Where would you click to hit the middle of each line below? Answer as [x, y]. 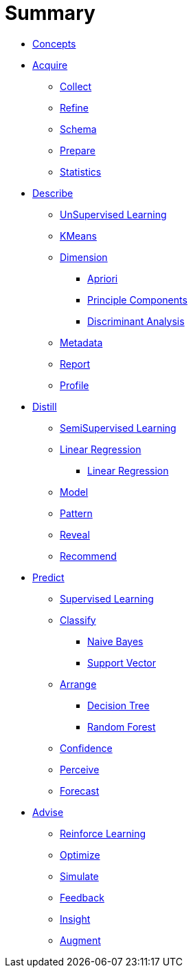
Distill [45, 406]
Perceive [80, 769]
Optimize [80, 855]
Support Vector [122, 662]
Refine [74, 107]
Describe [53, 193]
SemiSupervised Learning [118, 428]
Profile [75, 385]
